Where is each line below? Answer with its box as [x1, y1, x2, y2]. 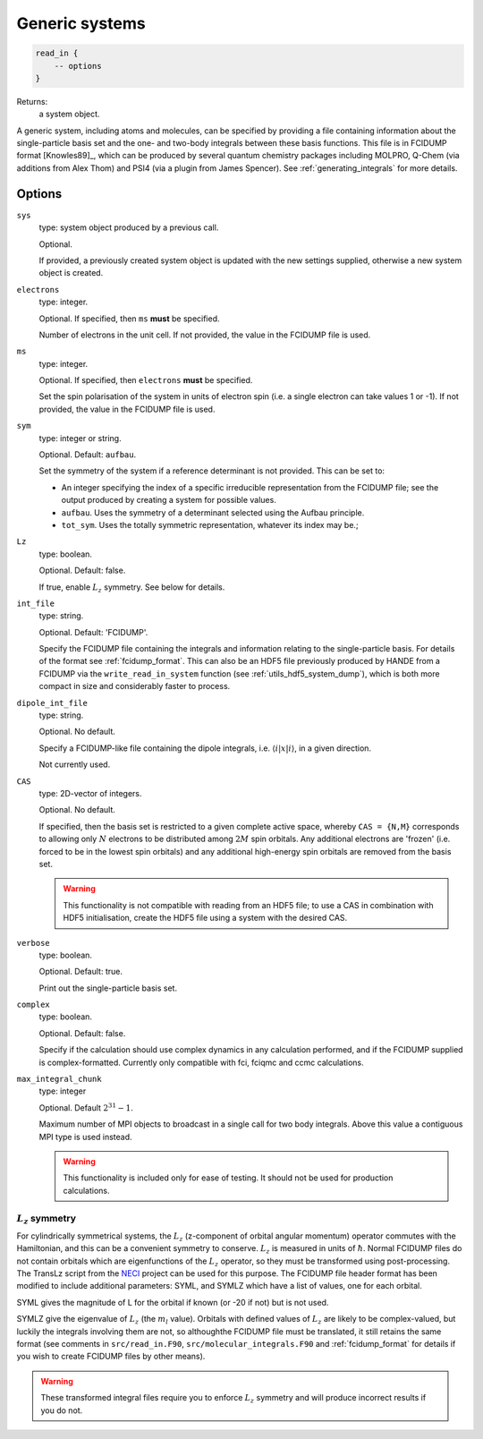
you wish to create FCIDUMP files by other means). [16, 1351, 206, 1362]
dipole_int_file [16, 698, 89, 708]
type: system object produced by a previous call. [38, 222, 219, 233]
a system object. [38, 108, 100, 120]
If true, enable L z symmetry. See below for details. [38, 582, 225, 594]
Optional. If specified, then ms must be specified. [38, 313, 220, 324]
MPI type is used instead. [38, 1131, 132, 1142]
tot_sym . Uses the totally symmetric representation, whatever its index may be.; [61, 519, 359, 530]
